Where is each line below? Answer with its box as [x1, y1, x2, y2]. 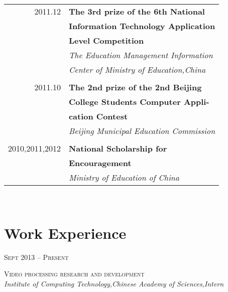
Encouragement [68, 157, 132, 169]
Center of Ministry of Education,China [68, 64, 206, 75]
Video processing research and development [4, 268, 145, 279]
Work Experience [4, 222, 127, 243]
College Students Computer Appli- [68, 96, 209, 107]
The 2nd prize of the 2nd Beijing [68, 81, 202, 93]
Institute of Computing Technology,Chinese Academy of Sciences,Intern [4, 278, 224, 288]
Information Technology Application [68, 20, 215, 32]
